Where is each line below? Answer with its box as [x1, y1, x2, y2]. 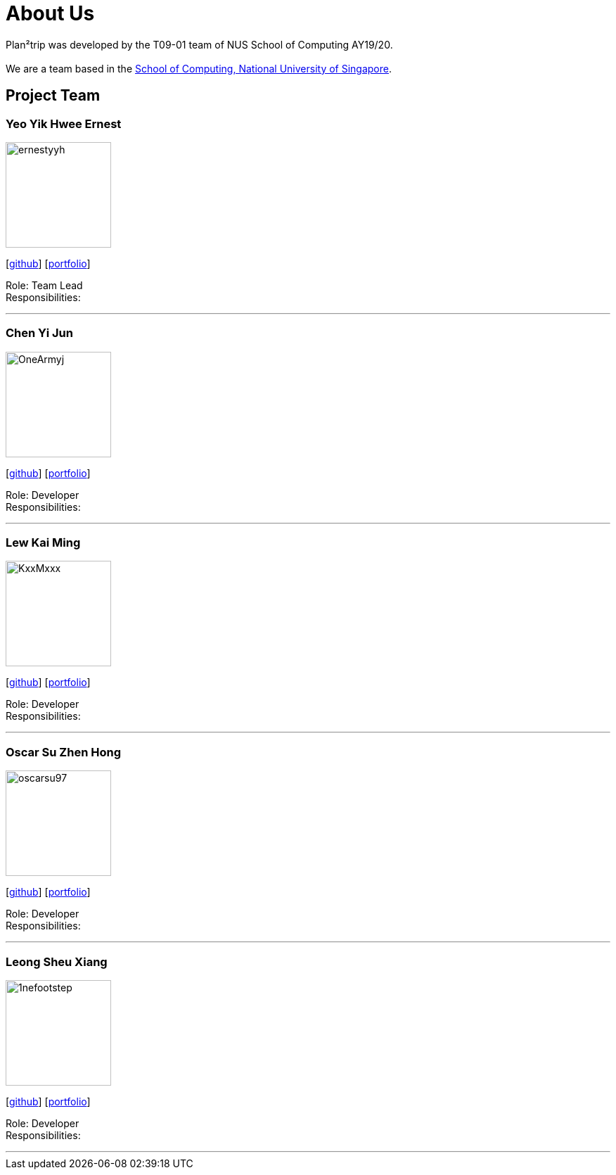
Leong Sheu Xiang [6, 954, 108, 969]
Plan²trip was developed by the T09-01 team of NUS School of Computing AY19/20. [6, 38, 393, 51]
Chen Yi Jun [6, 326, 73, 341]
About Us [6, 1, 95, 25]
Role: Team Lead [6, 279, 83, 291]
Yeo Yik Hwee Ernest [6, 116, 122, 131]
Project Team [6, 87, 101, 105]
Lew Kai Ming [6, 535, 81, 550]
